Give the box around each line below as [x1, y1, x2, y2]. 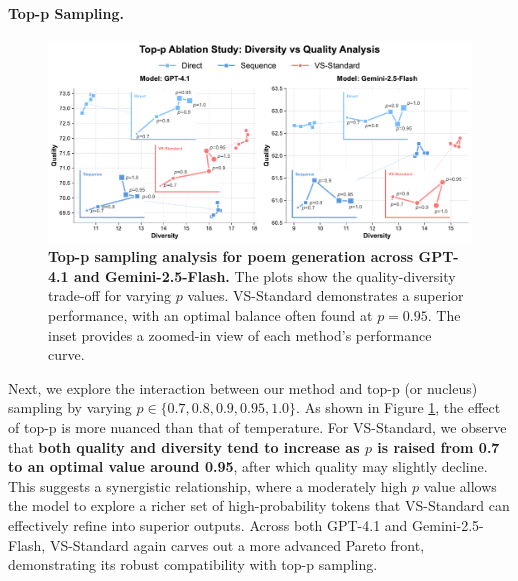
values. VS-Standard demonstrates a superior [187, 285, 464, 306]
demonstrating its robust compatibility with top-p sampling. [8, 554, 378, 575]
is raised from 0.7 [377, 436, 500, 457]
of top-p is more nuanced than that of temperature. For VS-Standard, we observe [8, 416, 507, 437]
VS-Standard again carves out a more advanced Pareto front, [49, 534, 425, 555]
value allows [423, 475, 497, 496]
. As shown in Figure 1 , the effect [296, 397, 501, 418]
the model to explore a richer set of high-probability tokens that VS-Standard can [8, 495, 510, 516]
